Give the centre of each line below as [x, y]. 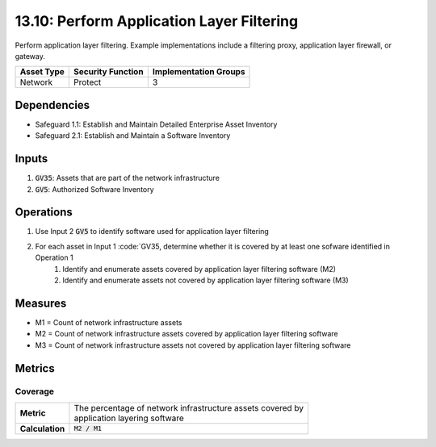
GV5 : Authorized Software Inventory [94, 189]
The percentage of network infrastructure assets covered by [189, 407]
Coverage [35, 391]
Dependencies [52, 105]
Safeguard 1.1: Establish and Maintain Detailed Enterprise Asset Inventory [156, 124]
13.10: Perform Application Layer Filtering [157, 21]
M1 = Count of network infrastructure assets [109, 322]
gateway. [30, 56]
